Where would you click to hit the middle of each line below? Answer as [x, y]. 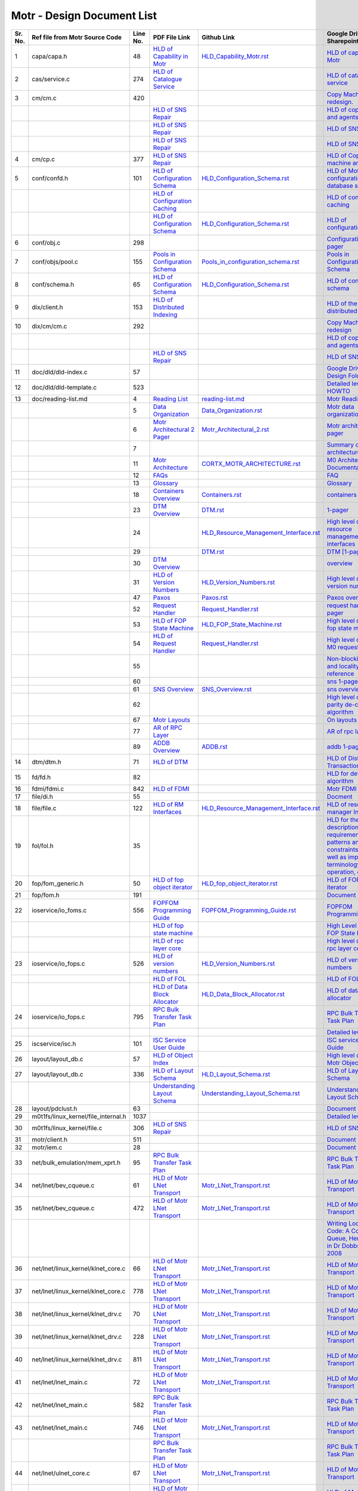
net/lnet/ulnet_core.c [61, 1473]
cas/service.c [51, 79]
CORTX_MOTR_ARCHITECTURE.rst [251, 463]
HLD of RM [169, 804]
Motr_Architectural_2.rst [235, 429]
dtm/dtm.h [47, 762]
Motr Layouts [172, 720]
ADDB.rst [215, 747]
